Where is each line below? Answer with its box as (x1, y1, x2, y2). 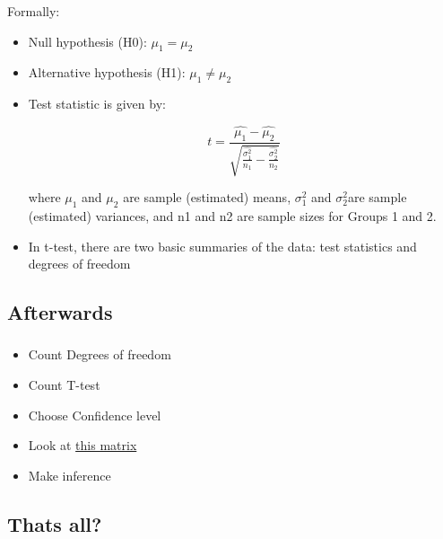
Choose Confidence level (28, 405, 161, 424)
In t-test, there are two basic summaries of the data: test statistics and (28, 236, 417, 255)
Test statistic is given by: (28, 94, 166, 113)
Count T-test (28, 376, 100, 394)
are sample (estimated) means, (123, 188, 291, 207)
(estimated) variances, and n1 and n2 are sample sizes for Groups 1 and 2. (28, 206, 437, 225)
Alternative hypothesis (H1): (28, 63, 186, 82)
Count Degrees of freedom (28, 345, 171, 364)
